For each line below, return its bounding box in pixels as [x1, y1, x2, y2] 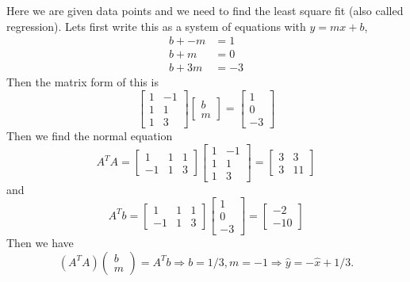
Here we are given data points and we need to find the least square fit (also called [6, 2, 404, 18]
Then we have [6, 234, 74, 251]
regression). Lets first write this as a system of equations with [6, 17, 306, 34]
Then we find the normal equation [6, 127, 173, 143]
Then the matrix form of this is [6, 74, 159, 90]
